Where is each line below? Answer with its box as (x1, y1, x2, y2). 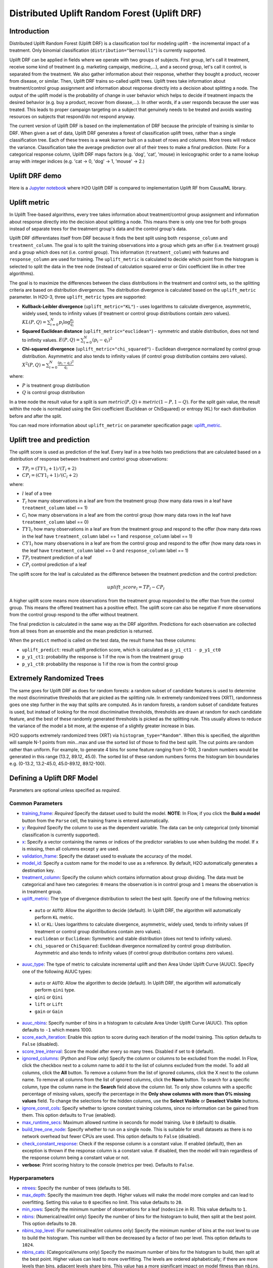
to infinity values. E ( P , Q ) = (22, 337, 80, 343)
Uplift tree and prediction (9, 435, 90, 444)
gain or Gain (34, 1008, 63, 1014)
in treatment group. (22, 888, 63, 895)
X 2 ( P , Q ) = (22, 361, 45, 368)
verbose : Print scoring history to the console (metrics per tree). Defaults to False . (22, 1161, 194, 1168)
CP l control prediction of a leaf (22, 561, 87, 569)
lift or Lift (34, 1001, 63, 1007)
